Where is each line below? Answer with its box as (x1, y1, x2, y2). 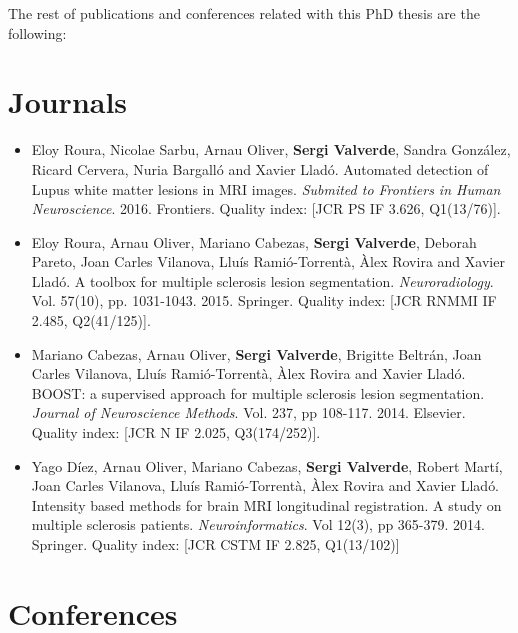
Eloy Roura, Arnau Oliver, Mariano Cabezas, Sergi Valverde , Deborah (31, 231, 477, 252)
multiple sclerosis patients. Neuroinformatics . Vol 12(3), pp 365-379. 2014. (31, 514, 485, 535)
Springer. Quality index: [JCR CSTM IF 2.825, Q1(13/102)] (31, 534, 400, 554)
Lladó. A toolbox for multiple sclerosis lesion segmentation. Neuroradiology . (31, 270, 494, 291)
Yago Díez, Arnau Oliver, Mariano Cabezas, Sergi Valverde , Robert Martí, (31, 455, 503, 476)
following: (8, 22, 67, 43)
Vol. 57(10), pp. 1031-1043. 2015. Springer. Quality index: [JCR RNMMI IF (31, 290, 497, 311)
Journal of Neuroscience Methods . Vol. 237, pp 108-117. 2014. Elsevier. (31, 402, 466, 423)
